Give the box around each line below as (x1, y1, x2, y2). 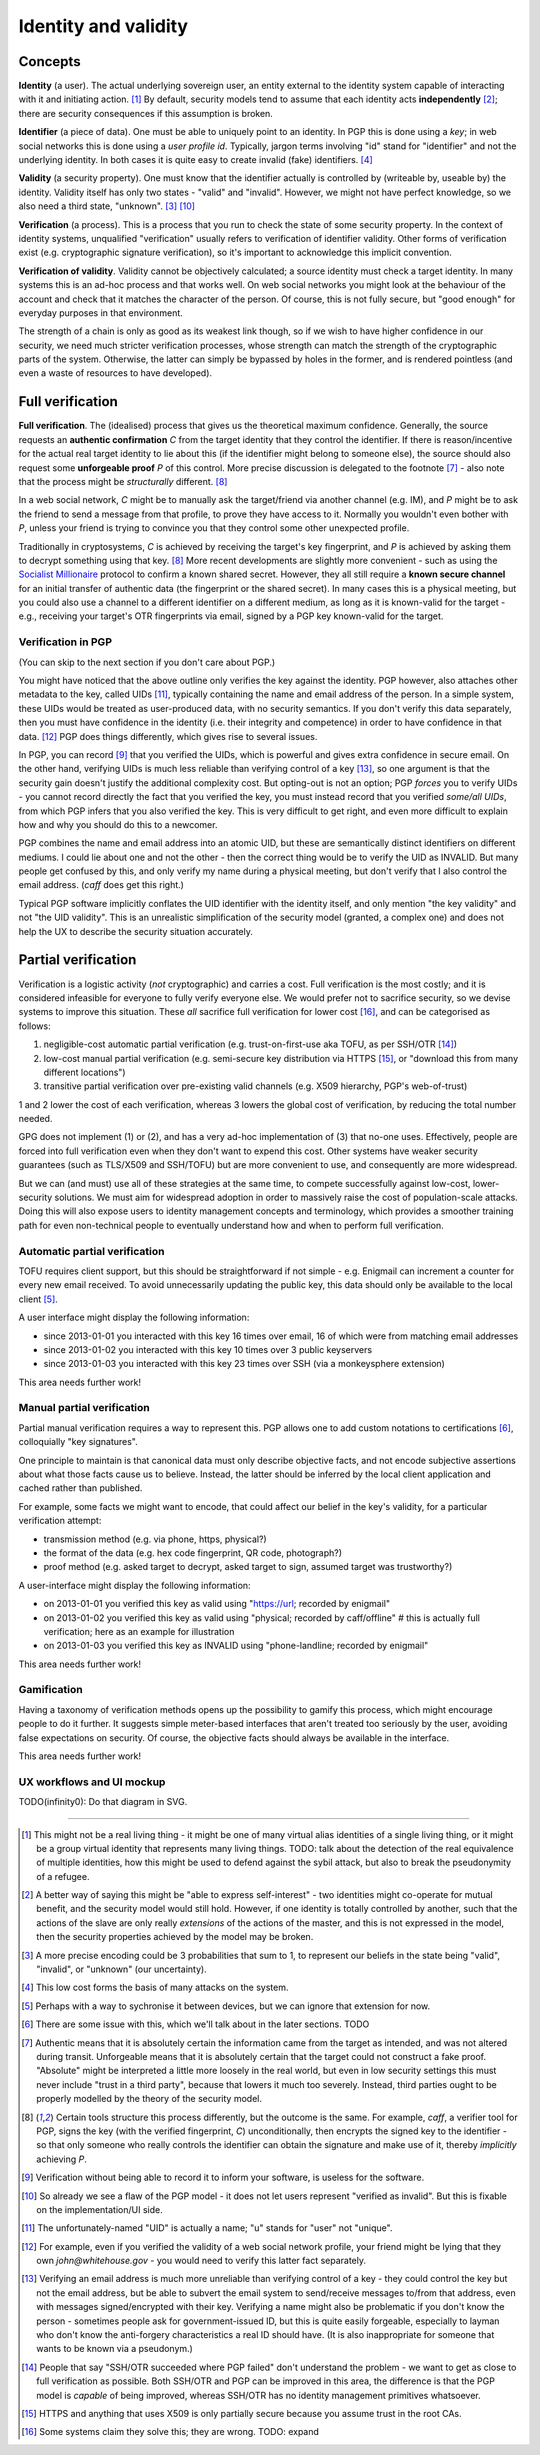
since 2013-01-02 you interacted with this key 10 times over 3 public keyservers (43, 1343, 373, 1355)
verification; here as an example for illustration (43, 1625, 235, 1637)
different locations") (43, 1066, 126, 1078)
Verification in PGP (18, 635, 112, 649)
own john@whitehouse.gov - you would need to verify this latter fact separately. (36, 2255, 367, 2267)
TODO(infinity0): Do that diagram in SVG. (18, 1796, 188, 1808)
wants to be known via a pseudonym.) (36, 2343, 194, 2355)
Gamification (18, 1683, 84, 1697)
